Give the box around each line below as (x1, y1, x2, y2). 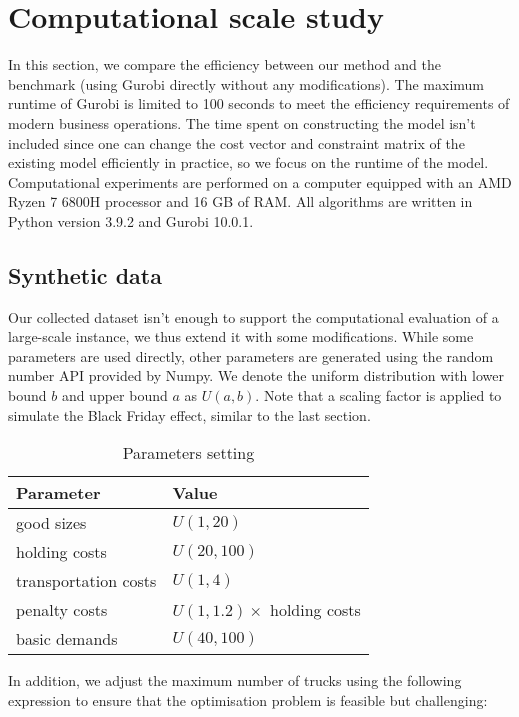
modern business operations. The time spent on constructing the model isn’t (8, 112, 476, 133)
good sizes (16, 511, 87, 535)
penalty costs (16, 598, 108, 622)
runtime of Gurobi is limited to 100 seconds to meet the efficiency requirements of (8, 93, 510, 114)
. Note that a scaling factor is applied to (255, 385, 502, 406)
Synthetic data (8, 259, 162, 290)
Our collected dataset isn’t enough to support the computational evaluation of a (8, 306, 499, 327)
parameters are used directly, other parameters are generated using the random (8, 345, 494, 366)
